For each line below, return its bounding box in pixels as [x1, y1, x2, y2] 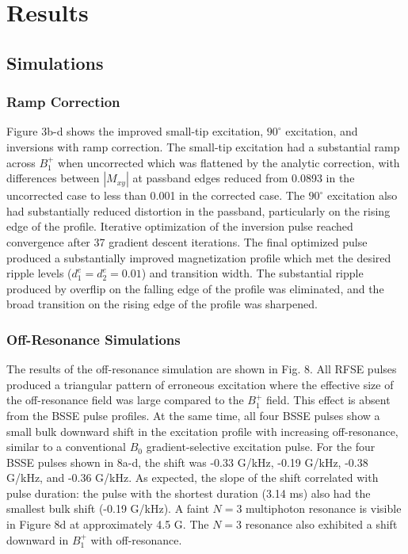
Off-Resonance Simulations [6, 329, 181, 349]
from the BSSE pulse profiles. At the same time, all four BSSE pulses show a [6, 407, 380, 423]
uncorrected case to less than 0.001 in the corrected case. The [6, 187, 305, 204]
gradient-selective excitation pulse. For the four [146, 438, 376, 455]
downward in [6, 531, 69, 548]
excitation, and [285, 123, 358, 139]
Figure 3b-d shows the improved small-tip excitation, [6, 123, 264, 139]
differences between [6, 170, 100, 186]
